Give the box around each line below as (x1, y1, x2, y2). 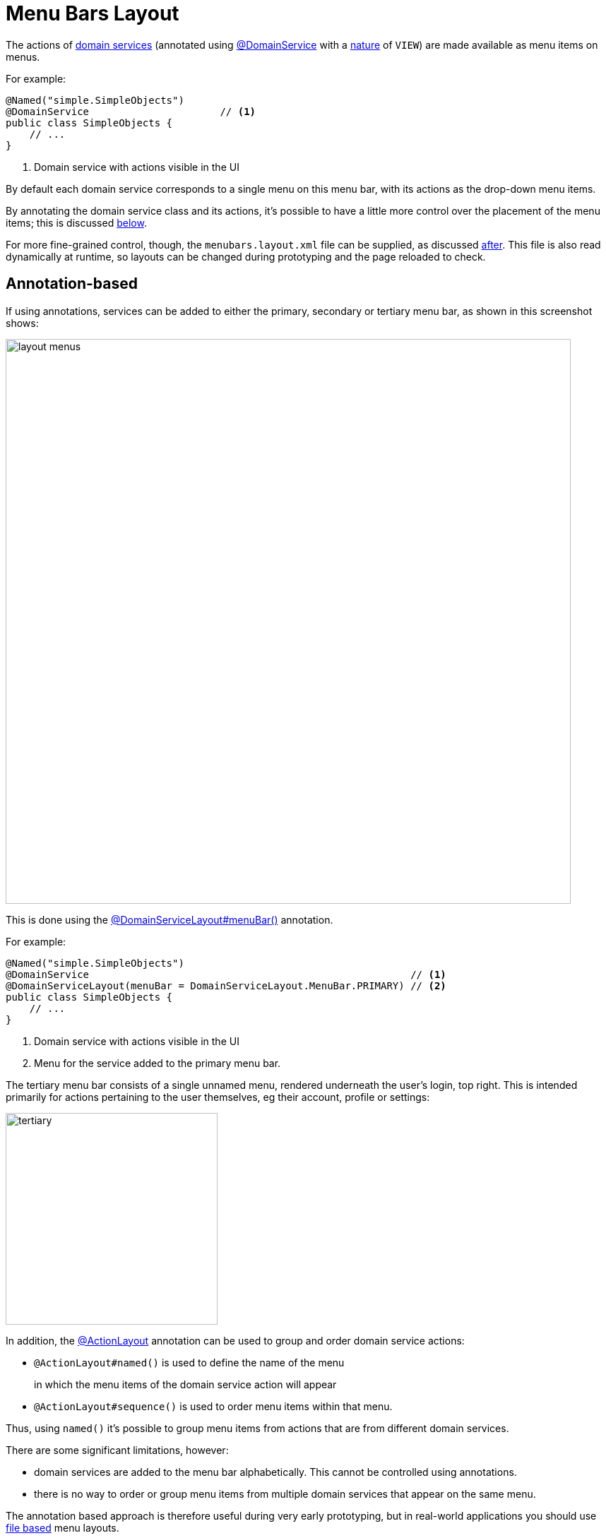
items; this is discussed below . (6, 216, 147, 229)
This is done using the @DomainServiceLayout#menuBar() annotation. (6, 913, 333, 926)
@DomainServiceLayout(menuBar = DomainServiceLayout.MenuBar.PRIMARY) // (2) (6, 979, 446, 991)
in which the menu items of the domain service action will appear (34, 1378, 337, 1390)
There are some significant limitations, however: (6, 1443, 229, 1456)
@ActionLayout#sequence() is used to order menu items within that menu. (34, 1400, 393, 1412)
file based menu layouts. (6, 1521, 119, 1534)
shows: (6, 316, 39, 329)
